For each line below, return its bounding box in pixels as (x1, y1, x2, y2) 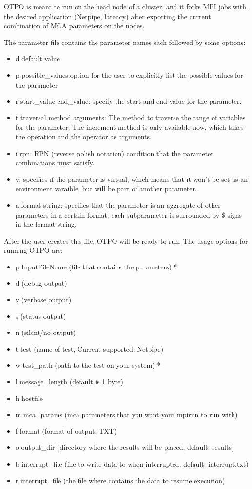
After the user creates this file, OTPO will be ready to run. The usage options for (4, 235, 248, 245)
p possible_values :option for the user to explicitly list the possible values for (15, 69, 243, 80)
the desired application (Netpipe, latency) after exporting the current (4, 11, 211, 21)
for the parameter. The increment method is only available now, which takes (15, 122, 244, 132)
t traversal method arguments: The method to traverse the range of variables (15, 112, 246, 122)
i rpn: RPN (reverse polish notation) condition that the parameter (15, 148, 213, 158)
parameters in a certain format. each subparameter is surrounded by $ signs (15, 209, 242, 220)
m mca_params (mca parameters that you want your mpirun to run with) (15, 409, 238, 420)
